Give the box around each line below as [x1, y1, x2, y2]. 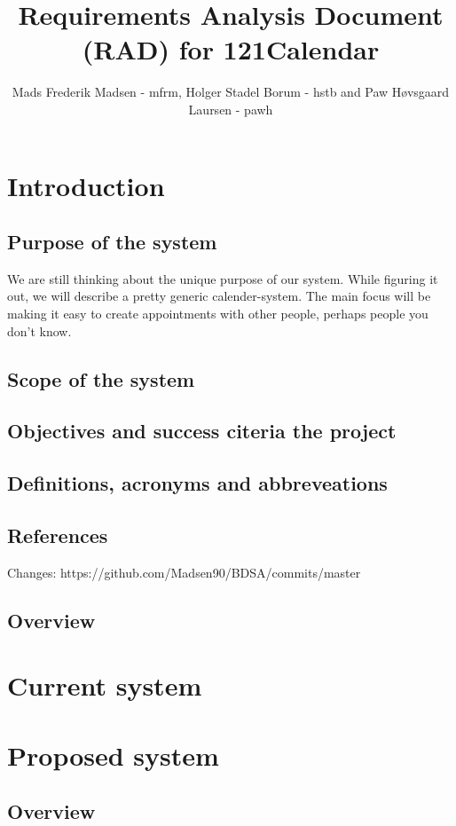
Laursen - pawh [188, 99, 273, 118]
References [7, 522, 108, 548]
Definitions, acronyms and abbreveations [7, 469, 388, 497]
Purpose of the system [7, 228, 217, 256]
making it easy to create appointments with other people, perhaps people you [7, 304, 428, 323]
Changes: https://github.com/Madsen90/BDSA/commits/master [7, 562, 361, 581]
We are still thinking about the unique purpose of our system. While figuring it [7, 269, 438, 287]
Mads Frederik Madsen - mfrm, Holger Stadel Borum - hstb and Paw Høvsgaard [12, 83, 450, 101]
